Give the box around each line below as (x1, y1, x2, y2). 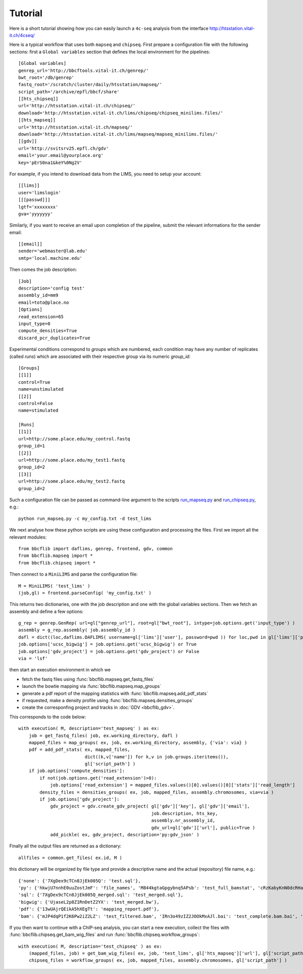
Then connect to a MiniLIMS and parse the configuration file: (9, 571, 138, 577)
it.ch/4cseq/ (9, 32, 35, 38)
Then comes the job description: (9, 266, 77, 273)
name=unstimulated (18, 386, 64, 392)
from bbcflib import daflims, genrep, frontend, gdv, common (18, 546, 173, 551)
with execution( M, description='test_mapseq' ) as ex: (18, 725, 160, 732)
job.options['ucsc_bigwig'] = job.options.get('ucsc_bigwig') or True (18, 641, 197, 647)
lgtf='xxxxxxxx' (18, 204, 59, 210)
